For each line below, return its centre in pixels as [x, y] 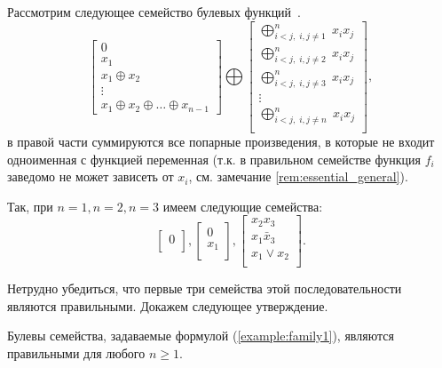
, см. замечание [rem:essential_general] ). [298, 176]
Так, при [30, 206]
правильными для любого [76, 352]
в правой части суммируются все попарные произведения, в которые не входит [221, 141]
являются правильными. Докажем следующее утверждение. [168, 305]
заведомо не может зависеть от [91, 176]
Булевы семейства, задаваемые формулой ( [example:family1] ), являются [201, 336]
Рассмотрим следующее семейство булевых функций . [154, 12]
